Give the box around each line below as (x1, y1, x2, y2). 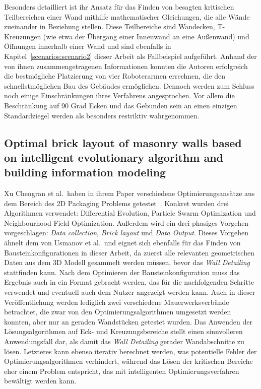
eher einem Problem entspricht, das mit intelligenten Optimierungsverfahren (4, 365, 239, 376)
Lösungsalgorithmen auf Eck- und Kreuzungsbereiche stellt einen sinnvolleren (4, 326, 243, 337)
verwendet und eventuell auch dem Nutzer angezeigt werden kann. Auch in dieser (4, 287, 255, 297)
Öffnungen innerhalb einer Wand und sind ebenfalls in (4, 41, 171, 51)
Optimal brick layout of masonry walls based (4, 135, 242, 150)
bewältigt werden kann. (4, 375, 77, 386)
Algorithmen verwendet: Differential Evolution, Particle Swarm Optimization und (4, 208, 256, 218)
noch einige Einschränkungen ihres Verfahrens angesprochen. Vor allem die (4, 90, 235, 101)
